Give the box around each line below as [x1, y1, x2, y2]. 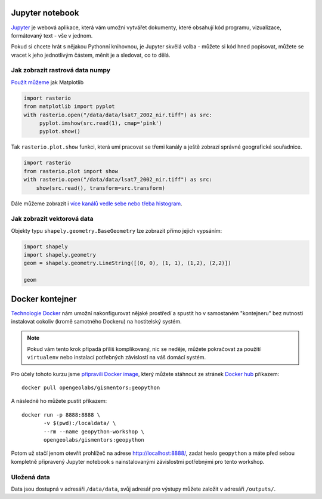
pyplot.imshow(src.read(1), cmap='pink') [39, 119, 162, 127]
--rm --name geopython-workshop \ [44, 428, 144, 435]
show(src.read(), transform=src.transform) [36, 184, 165, 191]
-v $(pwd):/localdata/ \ [44, 420, 116, 427]
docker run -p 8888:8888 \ [21, 411, 101, 418]
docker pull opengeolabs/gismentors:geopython [21, 384, 160, 391]
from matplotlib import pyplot [23, 103, 116, 110]
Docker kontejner [11, 294, 77, 304]
